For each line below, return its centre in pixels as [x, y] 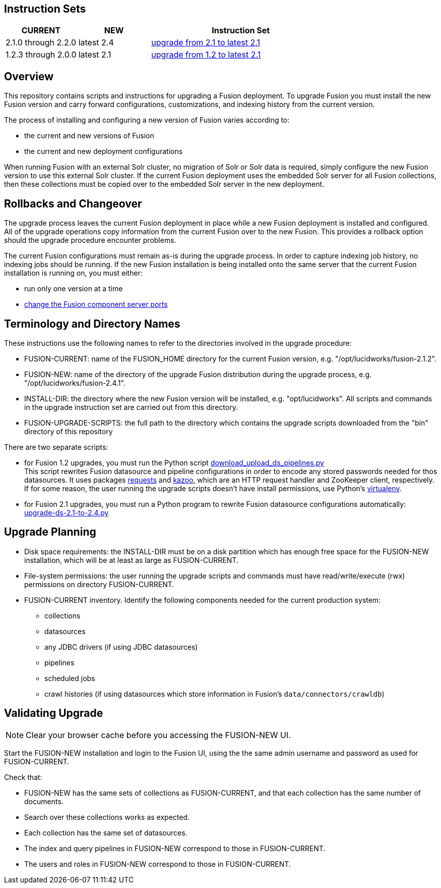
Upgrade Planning [50, 532]
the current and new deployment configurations [104, 151]
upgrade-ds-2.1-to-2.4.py [67, 512]
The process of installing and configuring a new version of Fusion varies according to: [147, 120]
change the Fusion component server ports [96, 304]
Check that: [23, 777]
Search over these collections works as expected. [107, 817]
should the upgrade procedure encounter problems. [90, 240]
